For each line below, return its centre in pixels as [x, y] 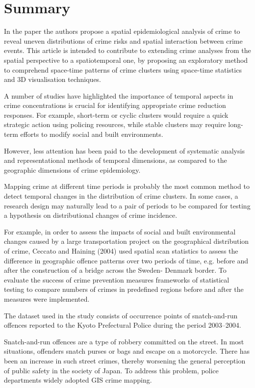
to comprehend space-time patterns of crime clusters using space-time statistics [123, 69]
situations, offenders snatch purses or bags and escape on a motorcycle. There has [127, 351]
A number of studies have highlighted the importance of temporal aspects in [119, 95]
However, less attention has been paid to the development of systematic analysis [124, 150]
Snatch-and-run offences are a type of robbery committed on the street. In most [124, 341]
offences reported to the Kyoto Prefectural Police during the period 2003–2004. [123, 325]
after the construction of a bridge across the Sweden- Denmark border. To [115, 270]
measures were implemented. [47, 298]
